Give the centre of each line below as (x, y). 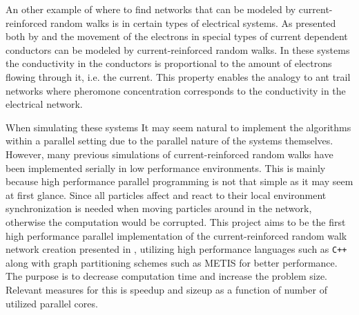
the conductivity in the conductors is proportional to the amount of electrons (169, 63)
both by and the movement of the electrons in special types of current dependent (177, 36)
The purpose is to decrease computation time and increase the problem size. (166, 276)
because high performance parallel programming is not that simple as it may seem (179, 181)
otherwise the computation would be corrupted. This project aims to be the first (176, 221)
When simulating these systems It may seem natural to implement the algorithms (178, 127)
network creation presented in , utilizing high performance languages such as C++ (176, 249)
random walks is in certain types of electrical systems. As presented (193, 22)
